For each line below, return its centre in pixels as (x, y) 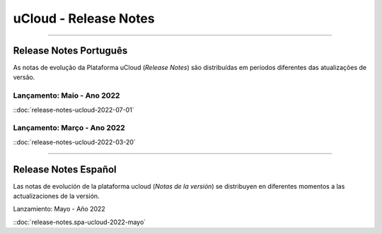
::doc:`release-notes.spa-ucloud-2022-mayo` (80, 222)
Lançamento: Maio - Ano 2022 (66, 95)
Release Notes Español (65, 169)
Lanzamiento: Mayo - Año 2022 (59, 209)
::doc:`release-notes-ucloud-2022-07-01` (74, 110)
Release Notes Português (70, 51)
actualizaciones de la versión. (56, 196)
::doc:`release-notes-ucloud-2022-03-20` (74, 142)
